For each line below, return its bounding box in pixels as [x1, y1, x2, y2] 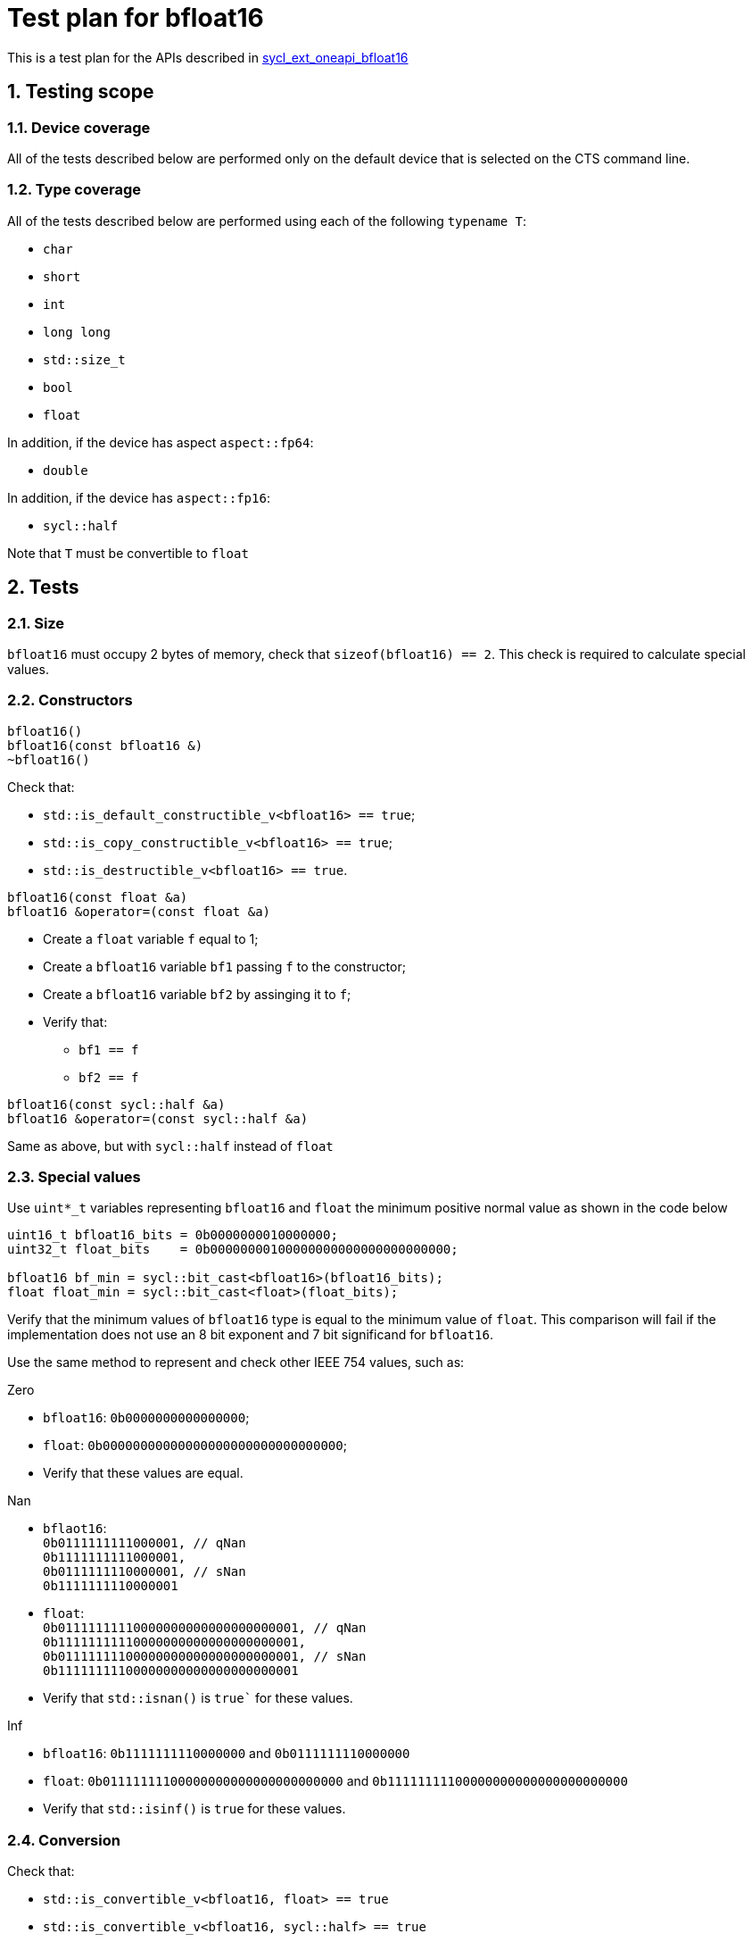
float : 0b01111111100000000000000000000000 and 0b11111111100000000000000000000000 [43, 1773, 628, 1789]
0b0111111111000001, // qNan [43, 1536, 246, 1551]
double [43, 463, 88, 478]
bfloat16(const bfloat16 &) [7, 738, 203, 753]
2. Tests [7, 576, 79, 599]
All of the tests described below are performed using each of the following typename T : [7, 213, 527, 229]
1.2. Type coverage [7, 180, 141, 199]
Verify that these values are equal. [43, 1465, 244, 1481]
